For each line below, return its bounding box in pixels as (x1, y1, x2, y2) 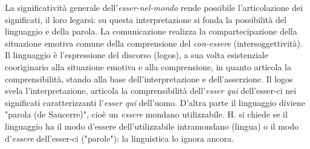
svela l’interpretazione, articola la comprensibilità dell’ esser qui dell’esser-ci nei (5, 84, 297, 97)
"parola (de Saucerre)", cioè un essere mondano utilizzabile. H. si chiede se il (5, 108, 288, 121)
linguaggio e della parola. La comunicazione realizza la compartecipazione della (5, 25, 297, 38)
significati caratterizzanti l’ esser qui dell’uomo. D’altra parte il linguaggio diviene (5, 96, 305, 108)
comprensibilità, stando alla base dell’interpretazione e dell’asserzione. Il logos (5, 72, 293, 85)
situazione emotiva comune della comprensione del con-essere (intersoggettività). (5, 36, 303, 49)
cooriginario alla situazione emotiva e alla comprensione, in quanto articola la (5, 60, 291, 73)
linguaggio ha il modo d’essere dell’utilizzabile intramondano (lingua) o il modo (5, 119, 299, 132)
